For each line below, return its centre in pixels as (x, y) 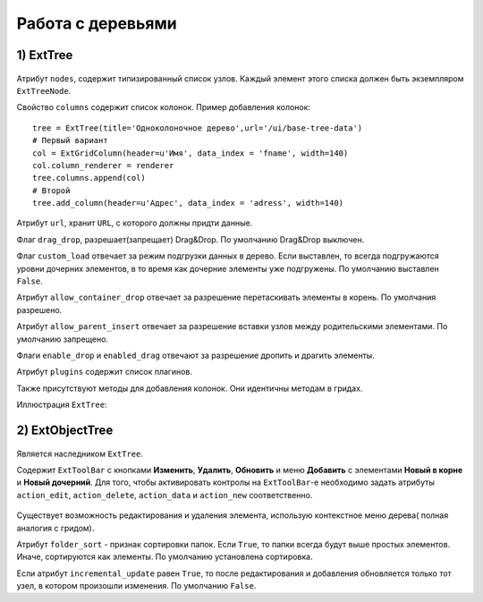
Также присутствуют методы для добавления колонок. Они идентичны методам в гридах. (190, 388)
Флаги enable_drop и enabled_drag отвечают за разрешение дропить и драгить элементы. (195, 355)
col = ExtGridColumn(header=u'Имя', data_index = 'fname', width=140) (191, 153)
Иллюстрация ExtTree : (62, 405)
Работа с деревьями (97, 23)
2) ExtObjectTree (65, 430)
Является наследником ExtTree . (80, 454)
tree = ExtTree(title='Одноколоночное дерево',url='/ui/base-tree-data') (198, 128)
